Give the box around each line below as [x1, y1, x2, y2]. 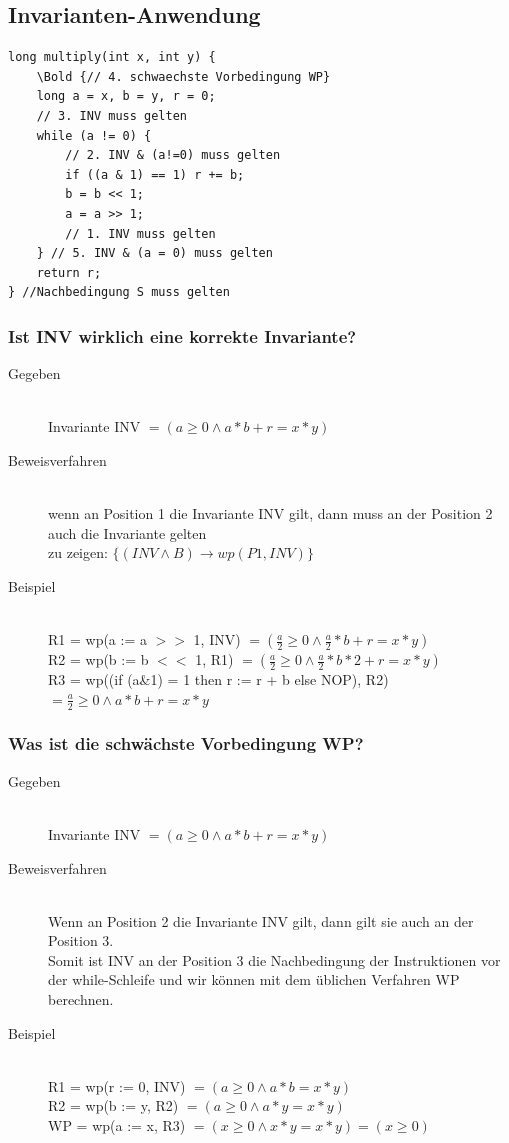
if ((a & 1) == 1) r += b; [65, 167, 245, 182]
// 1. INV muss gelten [65, 226, 216, 241]
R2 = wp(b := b [48, 649, 149, 670]
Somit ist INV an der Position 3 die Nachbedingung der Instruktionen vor [48, 949, 501, 970]
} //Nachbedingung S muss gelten [8, 285, 230, 300]
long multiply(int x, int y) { [8, 50, 216, 65]
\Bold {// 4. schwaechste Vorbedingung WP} [36, 69, 331, 84]
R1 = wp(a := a [48, 629, 147, 650]
